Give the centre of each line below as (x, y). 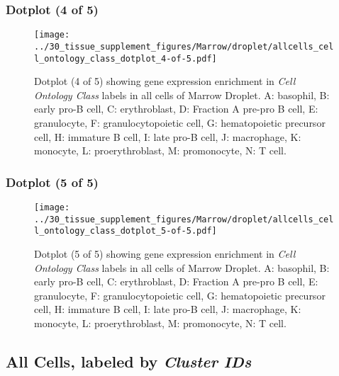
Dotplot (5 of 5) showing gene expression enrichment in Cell (165, 253)
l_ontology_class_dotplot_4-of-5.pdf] (126, 58)
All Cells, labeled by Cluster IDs (129, 361)
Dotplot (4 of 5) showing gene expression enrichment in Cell (165, 81)
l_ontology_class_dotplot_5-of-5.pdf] (126, 231)
